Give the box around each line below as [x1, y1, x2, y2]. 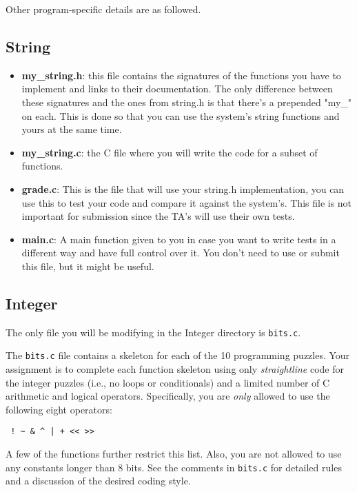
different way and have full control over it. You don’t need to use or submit [21, 245, 340, 260]
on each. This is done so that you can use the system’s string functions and [21, 108, 340, 123]
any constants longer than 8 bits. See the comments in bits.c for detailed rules [6, 460, 342, 474]
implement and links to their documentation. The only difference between [21, 81, 333, 96]
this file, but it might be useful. [21, 258, 154, 273]
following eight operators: [6, 402, 112, 416]
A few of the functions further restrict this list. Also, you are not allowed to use [6, 447, 342, 461]
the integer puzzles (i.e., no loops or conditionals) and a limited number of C [6, 375, 330, 389]
